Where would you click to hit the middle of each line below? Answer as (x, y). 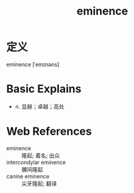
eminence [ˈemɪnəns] (33, 64)
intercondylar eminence (36, 162)
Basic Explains (44, 89)
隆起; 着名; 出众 (41, 155)
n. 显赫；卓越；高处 (40, 106)
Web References (49, 131)
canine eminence (28, 176)
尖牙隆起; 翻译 (39, 183)
